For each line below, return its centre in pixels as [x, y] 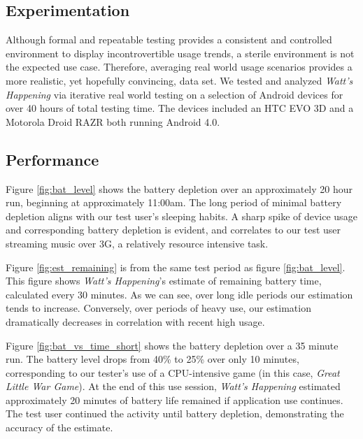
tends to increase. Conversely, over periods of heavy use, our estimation [158, 308]
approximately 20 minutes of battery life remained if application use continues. [175, 400]
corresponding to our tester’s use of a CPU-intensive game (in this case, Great [173, 372]
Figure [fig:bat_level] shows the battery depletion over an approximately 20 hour [179, 188]
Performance [52, 159]
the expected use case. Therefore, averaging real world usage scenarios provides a [179, 67]
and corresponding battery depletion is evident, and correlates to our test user [173, 230]
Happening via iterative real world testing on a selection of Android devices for [175, 94]
